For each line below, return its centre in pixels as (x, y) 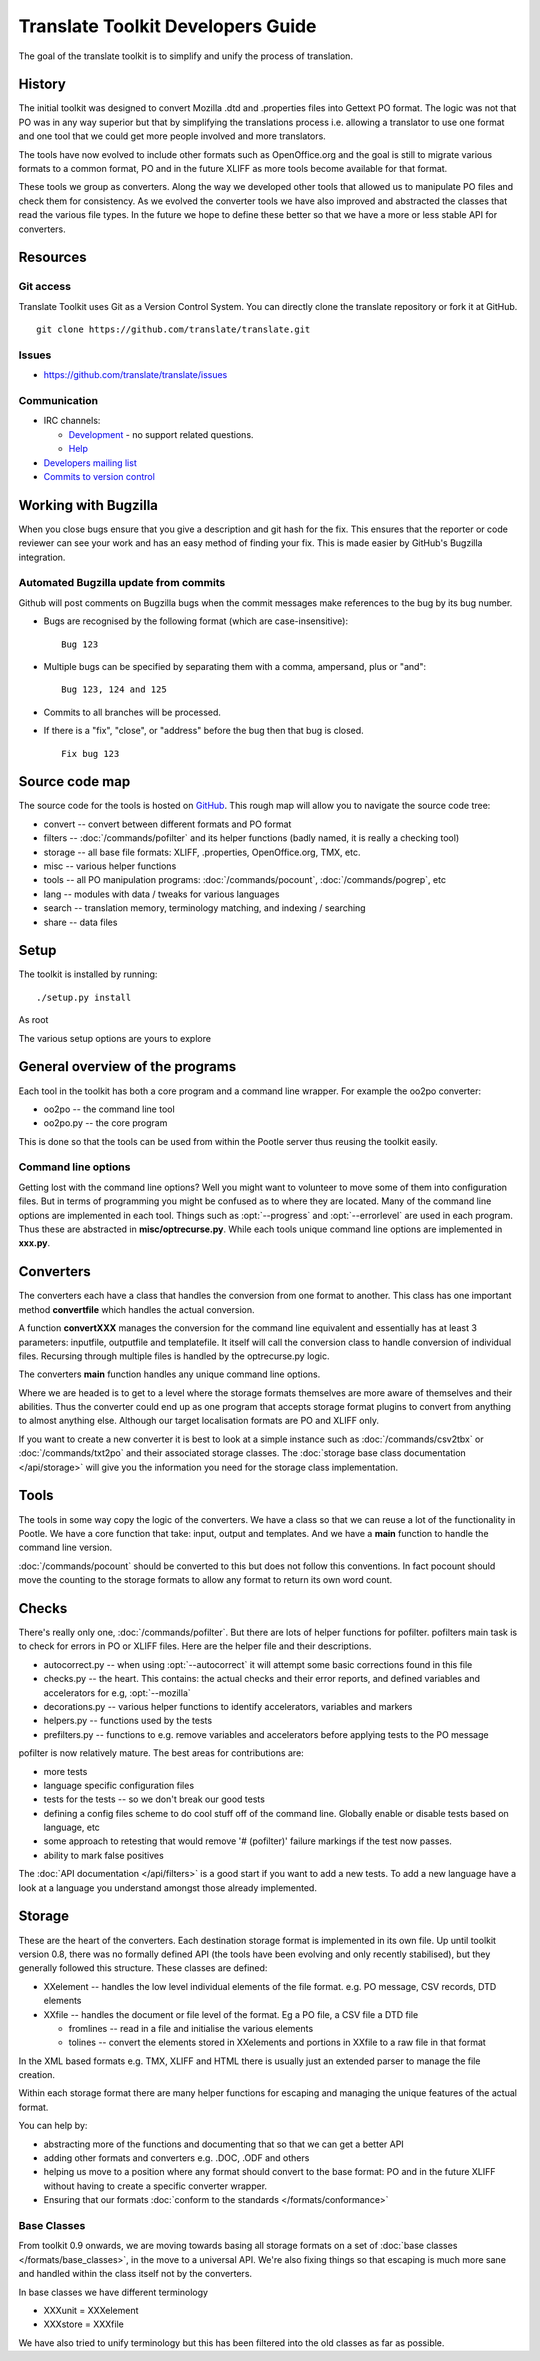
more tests (65, 1771)
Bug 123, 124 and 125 (114, 689)
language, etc (71, 1827)
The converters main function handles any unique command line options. (169, 1374)
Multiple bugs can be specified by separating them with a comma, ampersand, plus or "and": (235, 666)
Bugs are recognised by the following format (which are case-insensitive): (196, 621)
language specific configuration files (119, 1785)
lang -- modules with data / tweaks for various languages (161, 894)
